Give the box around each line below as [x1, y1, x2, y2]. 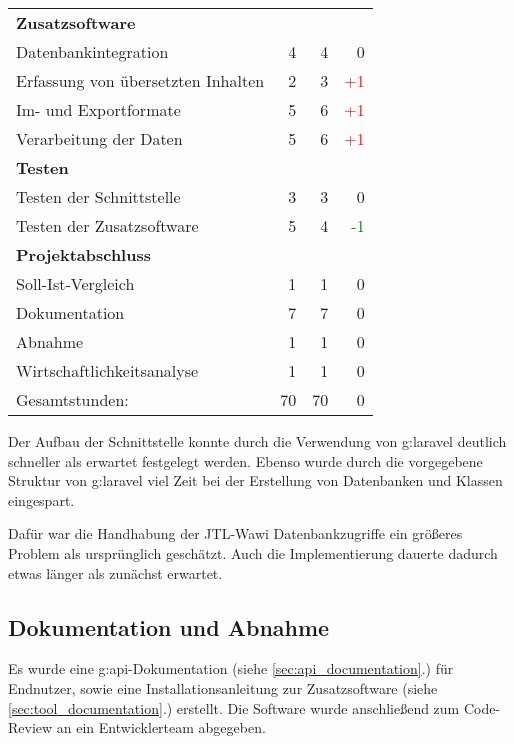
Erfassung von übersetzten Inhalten [16, 69, 265, 92]
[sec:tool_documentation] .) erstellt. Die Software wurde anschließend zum [8, 697, 460, 718]
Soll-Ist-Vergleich [16, 272, 135, 295]
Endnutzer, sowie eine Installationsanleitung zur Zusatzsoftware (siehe [8, 677, 438, 698]
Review [8, 717, 53, 738]
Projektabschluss [16, 243, 151, 266]
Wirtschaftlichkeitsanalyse [16, 359, 199, 382]
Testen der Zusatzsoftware [16, 214, 199, 237]
